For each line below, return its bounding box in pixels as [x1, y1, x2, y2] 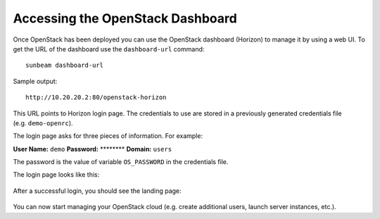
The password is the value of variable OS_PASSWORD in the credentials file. [13, 158, 229, 166]
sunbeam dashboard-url [25, 61, 104, 70]
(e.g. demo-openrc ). [13, 118, 73, 127]
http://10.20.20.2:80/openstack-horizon [25, 94, 167, 101]
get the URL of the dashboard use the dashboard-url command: [13, 44, 205, 53]
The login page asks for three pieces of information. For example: [13, 132, 203, 140]
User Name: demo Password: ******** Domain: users [13, 144, 172, 153]
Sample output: [13, 77, 58, 85]
